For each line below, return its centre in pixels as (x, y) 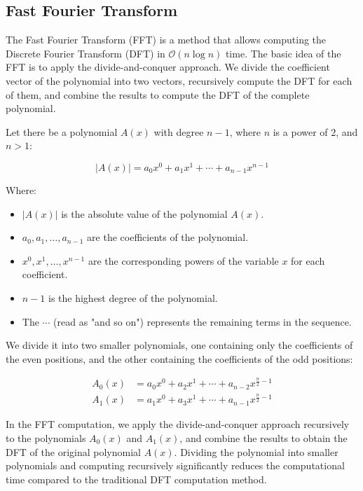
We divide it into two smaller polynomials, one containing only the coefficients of (179, 345)
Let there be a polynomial (62, 131)
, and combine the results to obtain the (263, 437)
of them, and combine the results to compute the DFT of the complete (158, 94)
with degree (179, 131)
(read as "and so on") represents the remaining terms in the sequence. (203, 321)
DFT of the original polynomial (73, 451)
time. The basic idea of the (283, 53)
